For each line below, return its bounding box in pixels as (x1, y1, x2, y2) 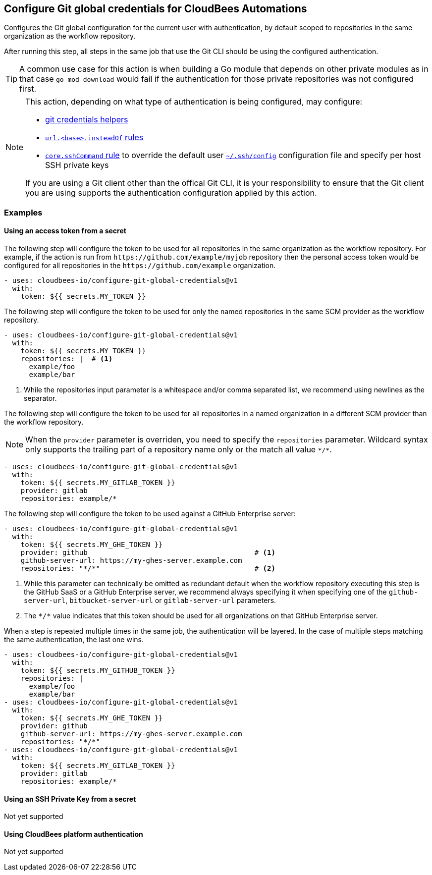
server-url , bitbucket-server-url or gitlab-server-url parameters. (24, 596, 276, 605)
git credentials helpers (45, 114, 128, 125)
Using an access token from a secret (4, 226, 126, 235)
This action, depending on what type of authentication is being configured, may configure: (25, 97, 363, 107)
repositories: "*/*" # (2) (20, 564, 275, 573)
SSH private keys (45, 160, 109, 170)
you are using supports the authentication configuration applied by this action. (25, 188, 317, 198)
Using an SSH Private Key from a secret (4, 794, 136, 803)
